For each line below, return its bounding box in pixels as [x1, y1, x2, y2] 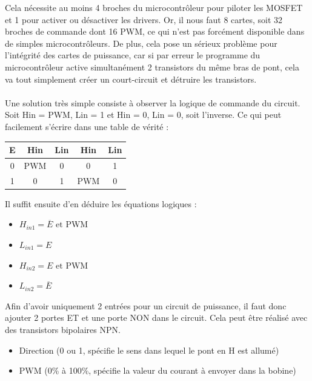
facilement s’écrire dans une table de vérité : [5, 120, 169, 132]
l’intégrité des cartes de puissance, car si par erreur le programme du [5, 49, 261, 61]
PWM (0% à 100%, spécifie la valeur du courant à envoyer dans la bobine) [19, 364, 296, 377]
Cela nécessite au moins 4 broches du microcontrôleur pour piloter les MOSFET [5, 1, 303, 13]
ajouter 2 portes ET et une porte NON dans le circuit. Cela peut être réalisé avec [5, 311, 308, 324]
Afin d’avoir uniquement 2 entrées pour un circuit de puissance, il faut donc [5, 299, 287, 312]
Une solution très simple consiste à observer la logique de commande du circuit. [5, 96, 300, 109]
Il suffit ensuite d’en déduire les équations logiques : [5, 197, 197, 210]
